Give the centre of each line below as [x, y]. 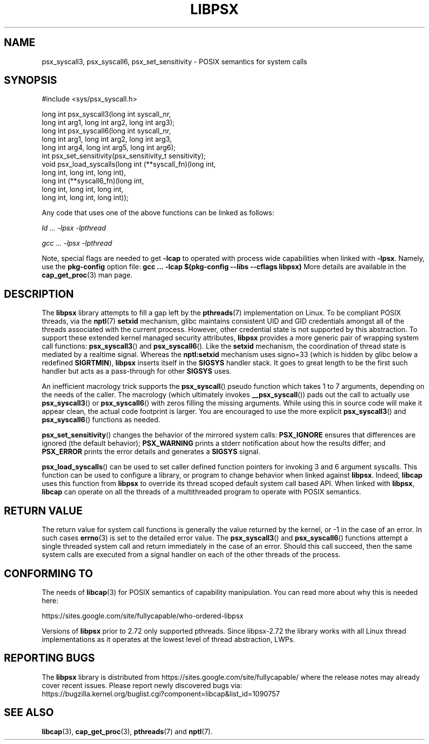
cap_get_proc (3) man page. [87, 275]
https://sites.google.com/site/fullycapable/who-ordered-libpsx [143, 616]
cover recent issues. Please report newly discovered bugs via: [142, 685]
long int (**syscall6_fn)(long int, [93, 181]
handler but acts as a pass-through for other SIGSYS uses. [137, 371]
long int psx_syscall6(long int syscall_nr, [107, 131]
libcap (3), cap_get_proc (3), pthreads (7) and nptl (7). [127, 731]
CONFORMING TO [48, 573]
